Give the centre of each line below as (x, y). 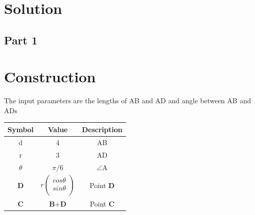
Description (102, 129)
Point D (102, 185)
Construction (50, 77)
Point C (102, 203)
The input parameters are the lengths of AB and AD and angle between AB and (127, 101)
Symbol (21, 129)
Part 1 (21, 40)
